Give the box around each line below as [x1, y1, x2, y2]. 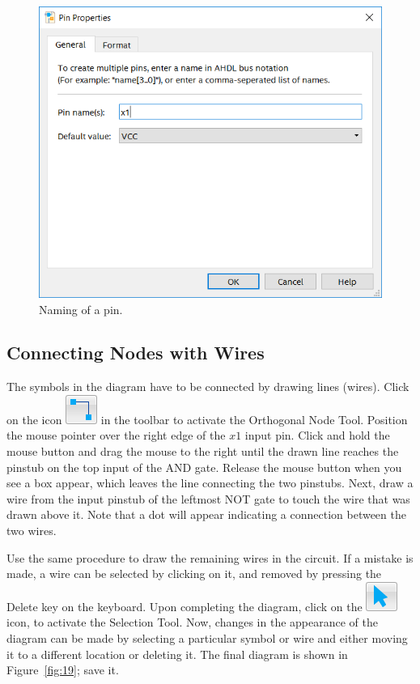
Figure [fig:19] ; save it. [6, 661, 119, 678]
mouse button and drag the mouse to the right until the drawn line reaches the [6, 443, 399, 460]
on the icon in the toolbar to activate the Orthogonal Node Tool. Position [6, 410, 408, 427]
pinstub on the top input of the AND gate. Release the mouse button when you [6, 458, 402, 475]
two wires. [6, 522, 57, 539]
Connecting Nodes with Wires [6, 340, 265, 365]
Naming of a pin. [39, 300, 123, 317]
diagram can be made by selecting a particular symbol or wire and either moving [6, 630, 408, 647]
